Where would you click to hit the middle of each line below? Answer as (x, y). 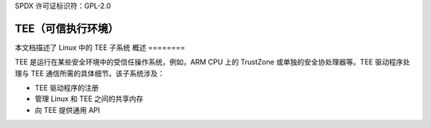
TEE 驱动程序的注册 (67, 88)
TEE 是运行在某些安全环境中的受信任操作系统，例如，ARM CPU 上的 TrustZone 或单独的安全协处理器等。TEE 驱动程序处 (212, 62)
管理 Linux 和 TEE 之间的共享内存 (89, 99)
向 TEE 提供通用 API (67, 110)
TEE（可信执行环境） (67, 28)
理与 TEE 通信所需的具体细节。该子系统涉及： (90, 73)
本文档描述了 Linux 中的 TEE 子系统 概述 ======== (100, 47)
